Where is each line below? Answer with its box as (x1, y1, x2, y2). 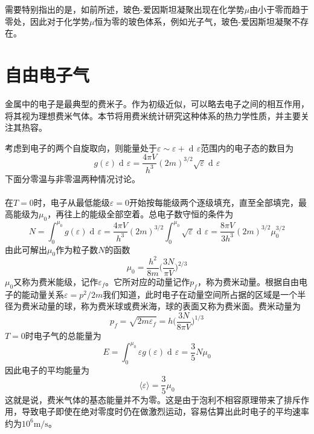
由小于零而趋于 (249, 3, 309, 15)
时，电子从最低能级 (33, 196, 110, 208)
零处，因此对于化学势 (5, 15, 89, 27)
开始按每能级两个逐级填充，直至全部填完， (129, 196, 299, 208)
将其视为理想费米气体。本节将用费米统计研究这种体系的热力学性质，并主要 (5, 109, 301, 122)
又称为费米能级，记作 (13, 275, 98, 288)
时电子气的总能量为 (25, 329, 101, 341)
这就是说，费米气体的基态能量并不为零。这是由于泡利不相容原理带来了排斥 (5, 393, 301, 406)
